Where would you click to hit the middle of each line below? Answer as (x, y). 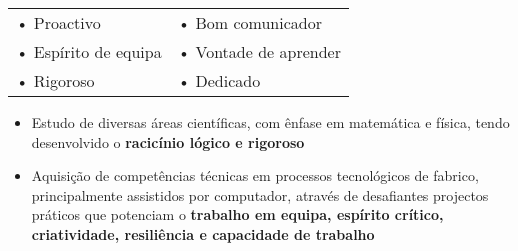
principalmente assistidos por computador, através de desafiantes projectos (260, 194)
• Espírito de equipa (89, 51)
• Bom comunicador (249, 22)
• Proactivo (58, 22)
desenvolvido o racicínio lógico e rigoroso (168, 141)
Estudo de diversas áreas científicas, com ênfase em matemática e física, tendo (270, 122)
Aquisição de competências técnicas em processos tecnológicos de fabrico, (255, 175)
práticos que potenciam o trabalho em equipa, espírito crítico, (237, 214)
